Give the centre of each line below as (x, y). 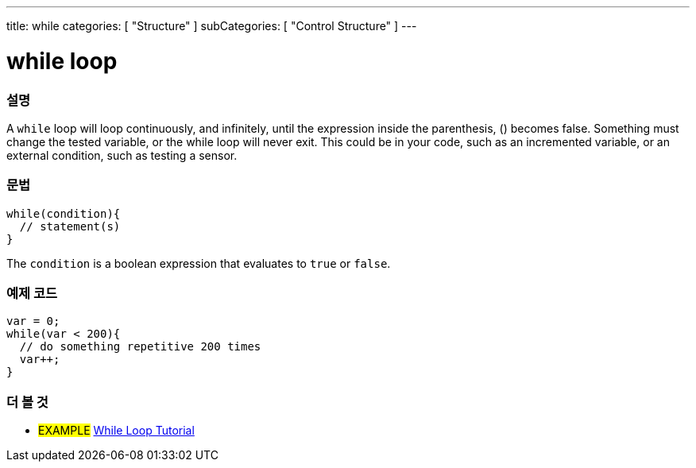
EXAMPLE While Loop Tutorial (116, 431)
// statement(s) (70, 226)
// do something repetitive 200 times (140, 347)
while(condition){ (64, 213)
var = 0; (33, 321)
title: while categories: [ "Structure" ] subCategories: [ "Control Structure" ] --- (212, 26)
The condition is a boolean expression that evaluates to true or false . (199, 263)
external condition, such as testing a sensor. (122, 155)
